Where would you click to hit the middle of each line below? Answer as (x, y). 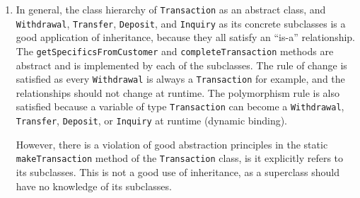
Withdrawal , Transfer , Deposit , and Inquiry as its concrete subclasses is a (181, 23)
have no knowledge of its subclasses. (94, 186)
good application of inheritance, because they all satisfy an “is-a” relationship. (186, 37)
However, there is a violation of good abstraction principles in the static (172, 144)
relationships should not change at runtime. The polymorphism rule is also (178, 92)
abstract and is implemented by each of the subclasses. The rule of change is (181, 65)
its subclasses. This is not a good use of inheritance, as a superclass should (178, 171)
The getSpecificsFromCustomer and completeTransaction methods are (175, 51)
